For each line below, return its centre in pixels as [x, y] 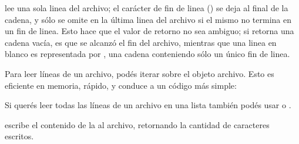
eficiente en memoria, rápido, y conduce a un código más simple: [121, 85]
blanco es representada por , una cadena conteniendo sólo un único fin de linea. [147, 54]
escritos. [19, 136]
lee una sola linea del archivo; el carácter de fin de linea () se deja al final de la [147, 8]
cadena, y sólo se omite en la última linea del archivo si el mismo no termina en [148, 19]
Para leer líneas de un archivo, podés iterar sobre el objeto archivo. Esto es [140, 73]
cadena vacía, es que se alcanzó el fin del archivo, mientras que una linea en [141, 42]
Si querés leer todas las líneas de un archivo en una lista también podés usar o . [148, 105]
